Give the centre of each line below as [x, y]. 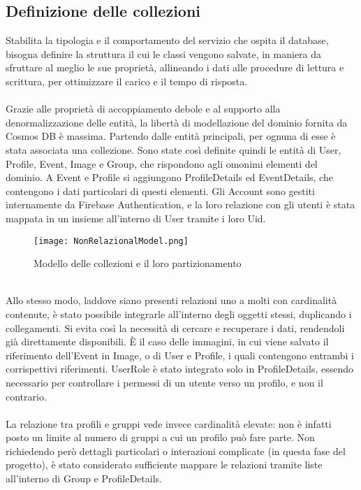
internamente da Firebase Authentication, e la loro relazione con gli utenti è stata [180, 204]
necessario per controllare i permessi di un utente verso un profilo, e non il [164, 382]
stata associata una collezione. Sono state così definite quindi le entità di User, [174, 149]
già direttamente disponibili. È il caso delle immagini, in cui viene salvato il [167, 341]
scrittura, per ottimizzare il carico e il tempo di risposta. [127, 81]
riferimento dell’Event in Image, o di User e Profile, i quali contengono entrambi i [180, 355]
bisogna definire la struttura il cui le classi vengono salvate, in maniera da [164, 53]
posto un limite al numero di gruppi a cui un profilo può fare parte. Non [160, 437]
